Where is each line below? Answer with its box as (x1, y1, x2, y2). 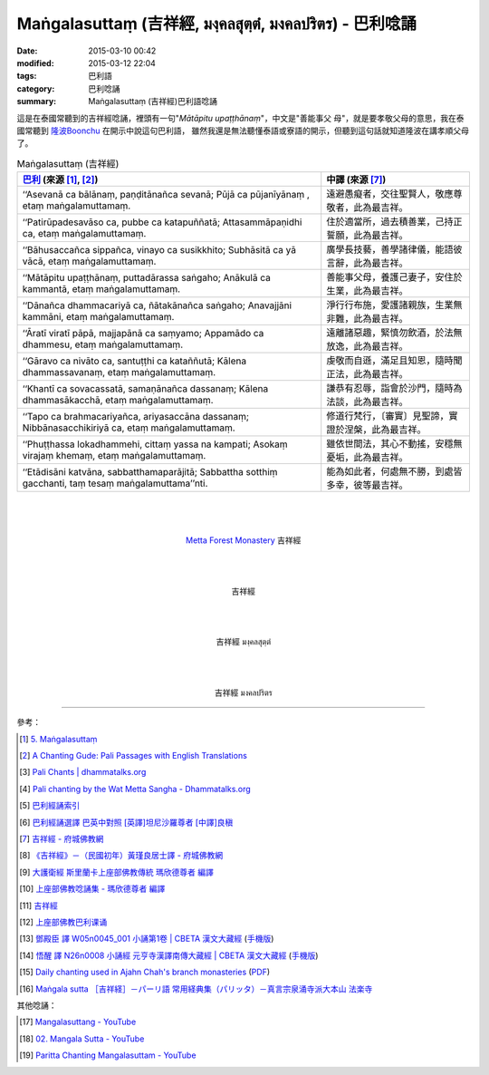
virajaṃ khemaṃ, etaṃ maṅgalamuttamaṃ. (22, 450, 206, 462)
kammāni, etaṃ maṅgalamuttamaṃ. (22, 311, 175, 324)
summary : (16, 96, 57, 107)
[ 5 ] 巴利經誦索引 (19, 800, 81, 811)
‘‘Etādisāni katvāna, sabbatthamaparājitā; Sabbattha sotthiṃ (22, 466, 278, 479)
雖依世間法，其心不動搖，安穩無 (326, 438, 463, 450)
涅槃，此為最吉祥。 (344, 423, 427, 436)
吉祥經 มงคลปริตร (214, 687, 273, 698)
